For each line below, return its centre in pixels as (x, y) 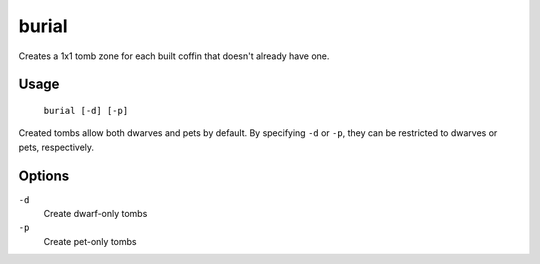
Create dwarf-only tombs (95, 214)
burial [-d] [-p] (86, 110)
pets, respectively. (56, 147)
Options (44, 175)
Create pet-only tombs (90, 241)
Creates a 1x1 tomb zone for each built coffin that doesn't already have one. (174, 56)
